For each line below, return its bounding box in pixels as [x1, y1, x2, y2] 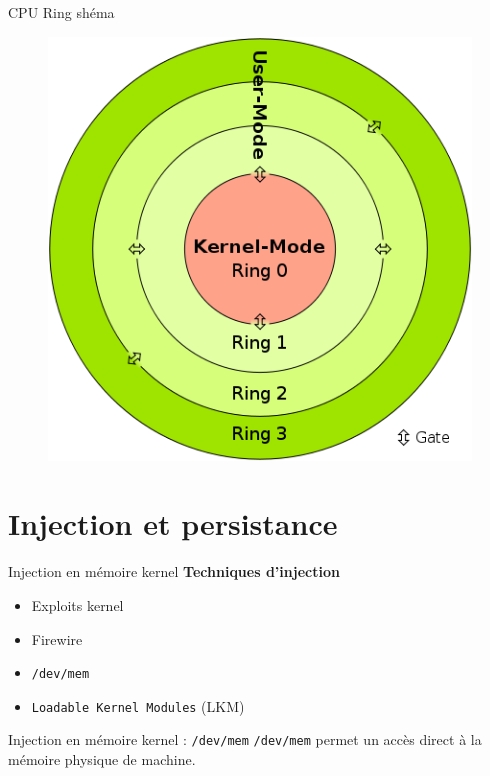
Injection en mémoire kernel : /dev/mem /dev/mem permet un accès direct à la [8, 729, 482, 750]
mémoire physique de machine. [8, 749, 196, 770]
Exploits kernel [31, 594, 124, 615]
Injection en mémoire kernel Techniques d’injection [8, 561, 340, 582]
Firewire [31, 628, 83, 649]
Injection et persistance [8, 503, 338, 544]
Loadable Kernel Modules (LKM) [31, 695, 245, 716]
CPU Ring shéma [8, 2, 115, 22]
